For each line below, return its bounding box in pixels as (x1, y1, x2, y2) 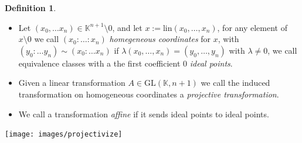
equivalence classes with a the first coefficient (18, 57, 181, 69)
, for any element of (217, 21, 287, 33)
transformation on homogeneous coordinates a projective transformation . (18, 88, 279, 100)
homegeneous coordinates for (109, 33, 211, 45)
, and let (112, 21, 142, 33)
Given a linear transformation (18, 76, 125, 89)
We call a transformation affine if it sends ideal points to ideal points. (18, 107, 269, 120)
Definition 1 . (5, 2, 56, 13)
